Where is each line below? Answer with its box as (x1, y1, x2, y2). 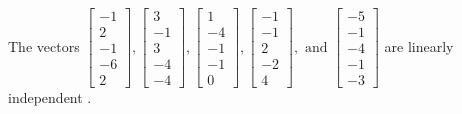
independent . (8, 87, 92, 108)
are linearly (384, 35, 454, 56)
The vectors (8, 35, 80, 56)
